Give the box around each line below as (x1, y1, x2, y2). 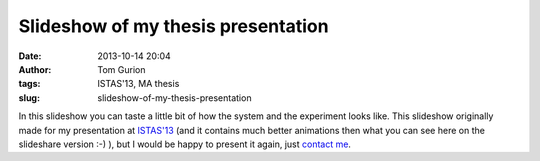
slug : (18, 91, 40, 104)
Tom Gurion (97, 63, 146, 75)
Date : (18, 50, 42, 62)
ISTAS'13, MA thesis (97, 78, 180, 90)
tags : (18, 78, 41, 90)
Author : (18, 63, 52, 75)
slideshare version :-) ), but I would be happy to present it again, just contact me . (18, 138, 352, 150)
